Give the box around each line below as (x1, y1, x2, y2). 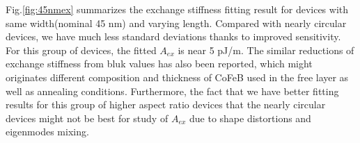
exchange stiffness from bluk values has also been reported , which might (6, 56, 313, 71)
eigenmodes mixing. (6, 124, 89, 139)
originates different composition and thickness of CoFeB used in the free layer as (6, 69, 349, 84)
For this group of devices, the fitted (6, 42, 157, 57)
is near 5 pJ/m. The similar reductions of (178, 42, 354, 57)
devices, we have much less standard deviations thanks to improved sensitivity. (6, 29, 341, 44)
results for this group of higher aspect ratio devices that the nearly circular (6, 97, 326, 112)
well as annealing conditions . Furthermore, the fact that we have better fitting (6, 83, 339, 98)
